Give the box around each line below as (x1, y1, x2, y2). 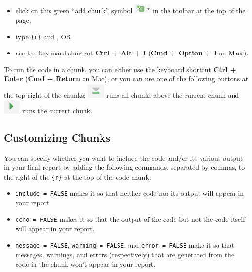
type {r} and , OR (15, 31, 71, 41)
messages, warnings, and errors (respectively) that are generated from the (15, 249, 235, 259)
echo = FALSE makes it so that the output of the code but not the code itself (15, 214, 245, 224)
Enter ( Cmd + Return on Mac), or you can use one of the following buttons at (4, 73, 249, 84)
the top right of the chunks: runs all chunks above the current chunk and (4, 90, 239, 100)
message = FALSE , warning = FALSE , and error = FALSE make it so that (15, 239, 235, 250)
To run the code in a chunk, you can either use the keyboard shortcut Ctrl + (4, 64, 236, 74)
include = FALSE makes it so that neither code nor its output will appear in (15, 188, 244, 198)
